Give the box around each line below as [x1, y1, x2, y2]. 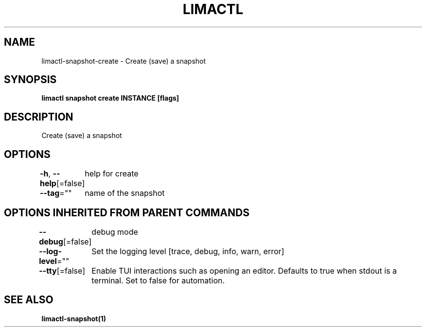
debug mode [91, 226, 138, 237]
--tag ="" [39, 188, 72, 198]
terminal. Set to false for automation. [91, 275, 225, 285]
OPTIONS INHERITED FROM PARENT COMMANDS [4, 206, 249, 219]
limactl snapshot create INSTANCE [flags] [41, 94, 179, 103]
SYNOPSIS [4, 73, 57, 86]
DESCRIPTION [4, 110, 73, 123]
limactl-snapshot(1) [41, 314, 106, 323]
